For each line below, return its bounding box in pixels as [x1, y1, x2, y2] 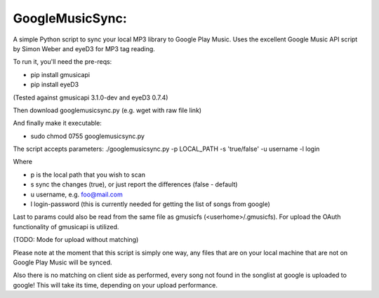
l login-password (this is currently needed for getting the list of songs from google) [30, 200, 270, 208]
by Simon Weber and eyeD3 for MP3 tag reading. [13, 44, 156, 53]
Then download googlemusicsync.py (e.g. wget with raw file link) [13, 106, 202, 114]
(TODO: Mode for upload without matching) [13, 236, 139, 244]
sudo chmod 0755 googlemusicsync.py [30, 132, 145, 140]
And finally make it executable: [13, 119, 102, 128]
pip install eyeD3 [30, 81, 79, 89]
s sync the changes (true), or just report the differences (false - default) [30, 180, 238, 189]
